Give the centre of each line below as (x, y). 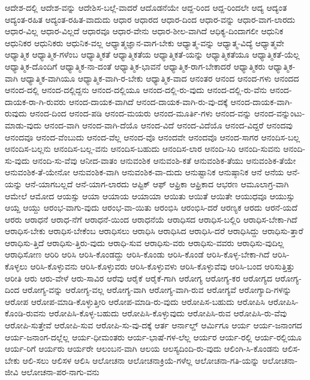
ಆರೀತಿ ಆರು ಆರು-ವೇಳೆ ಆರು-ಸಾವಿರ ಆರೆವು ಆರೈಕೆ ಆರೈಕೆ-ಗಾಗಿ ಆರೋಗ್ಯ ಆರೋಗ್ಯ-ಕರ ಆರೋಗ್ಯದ (139, 278)
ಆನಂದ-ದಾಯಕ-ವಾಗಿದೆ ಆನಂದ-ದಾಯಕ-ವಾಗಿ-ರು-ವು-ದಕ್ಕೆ (148, 101)
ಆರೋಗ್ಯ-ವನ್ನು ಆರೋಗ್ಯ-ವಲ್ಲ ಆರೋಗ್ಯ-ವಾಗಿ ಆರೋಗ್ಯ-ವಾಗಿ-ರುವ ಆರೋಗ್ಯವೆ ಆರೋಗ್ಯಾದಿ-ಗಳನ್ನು (156, 290)
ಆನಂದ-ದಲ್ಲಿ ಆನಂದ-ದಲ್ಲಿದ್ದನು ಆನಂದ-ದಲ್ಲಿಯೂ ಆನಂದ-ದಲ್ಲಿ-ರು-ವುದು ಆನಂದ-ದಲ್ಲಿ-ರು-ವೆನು (136, 90)
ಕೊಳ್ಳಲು (16, 266)
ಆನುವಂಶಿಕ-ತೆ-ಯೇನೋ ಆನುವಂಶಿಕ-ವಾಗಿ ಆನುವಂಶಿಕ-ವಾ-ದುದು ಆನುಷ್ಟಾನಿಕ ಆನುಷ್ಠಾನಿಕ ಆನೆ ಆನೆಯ (145, 172)
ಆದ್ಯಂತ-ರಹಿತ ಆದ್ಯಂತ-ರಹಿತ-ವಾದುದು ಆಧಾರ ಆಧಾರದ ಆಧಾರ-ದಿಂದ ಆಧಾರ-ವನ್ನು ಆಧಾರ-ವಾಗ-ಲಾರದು (150, 19)
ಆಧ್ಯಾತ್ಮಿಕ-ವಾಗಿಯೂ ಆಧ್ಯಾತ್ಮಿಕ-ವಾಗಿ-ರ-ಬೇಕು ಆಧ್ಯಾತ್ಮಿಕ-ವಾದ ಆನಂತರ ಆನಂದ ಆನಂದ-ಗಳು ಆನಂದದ (160, 78)
